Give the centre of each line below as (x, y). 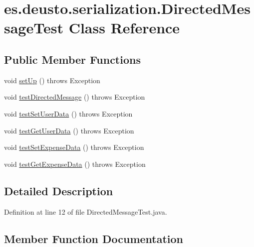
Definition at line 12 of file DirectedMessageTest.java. (86, 211)
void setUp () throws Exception (52, 80)
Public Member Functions (72, 59)
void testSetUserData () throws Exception (68, 113)
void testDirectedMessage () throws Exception (75, 97)
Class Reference (124, 28)
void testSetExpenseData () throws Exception (74, 147)
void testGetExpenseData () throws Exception (75, 164)
